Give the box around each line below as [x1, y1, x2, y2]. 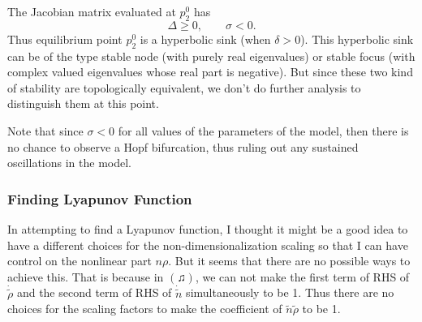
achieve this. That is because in [7, 268, 164, 285]
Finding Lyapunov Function [7, 188, 192, 208]
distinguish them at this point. [7, 95, 159, 112]
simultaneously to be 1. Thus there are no [186, 284, 394, 301]
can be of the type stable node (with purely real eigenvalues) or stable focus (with [7, 47, 416, 64]
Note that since [7, 122, 84, 139]
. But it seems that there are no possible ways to [168, 252, 411, 269]
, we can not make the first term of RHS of [195, 268, 410, 285]
